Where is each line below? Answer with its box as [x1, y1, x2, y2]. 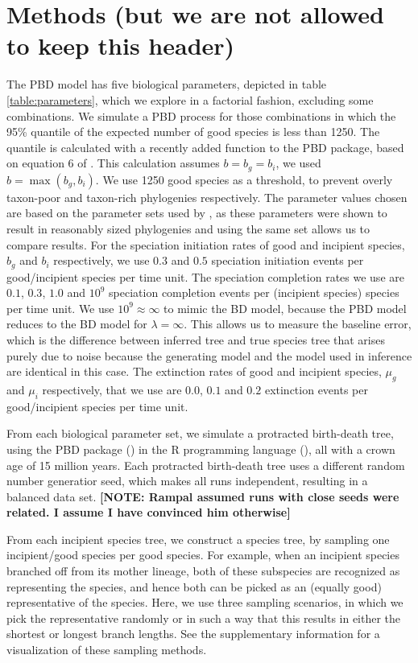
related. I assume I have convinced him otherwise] [6, 504, 291, 521]
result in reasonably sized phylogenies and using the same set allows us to [6, 220, 370, 237]
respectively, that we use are [42, 381, 182, 397]
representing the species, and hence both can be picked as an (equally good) [6, 578, 382, 595]
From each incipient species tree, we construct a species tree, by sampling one [6, 530, 390, 547]
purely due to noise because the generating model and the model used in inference [6, 347, 412, 364]
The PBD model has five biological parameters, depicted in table [6, 76, 327, 93]
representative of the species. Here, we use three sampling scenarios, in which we [6, 594, 404, 611]
